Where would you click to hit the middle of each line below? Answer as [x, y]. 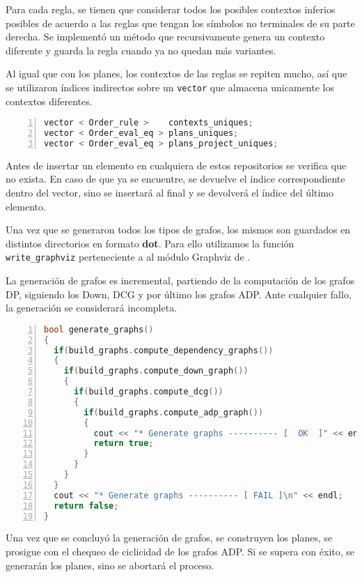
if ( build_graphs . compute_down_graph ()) [156, 371]
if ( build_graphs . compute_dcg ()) [148, 392]
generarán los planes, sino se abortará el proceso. [110, 565]
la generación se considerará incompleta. [92, 308]
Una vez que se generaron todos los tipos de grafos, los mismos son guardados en [178, 230]
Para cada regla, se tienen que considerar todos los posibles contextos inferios [171, 9]
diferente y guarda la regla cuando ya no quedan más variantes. [141, 50]
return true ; [124, 444]
